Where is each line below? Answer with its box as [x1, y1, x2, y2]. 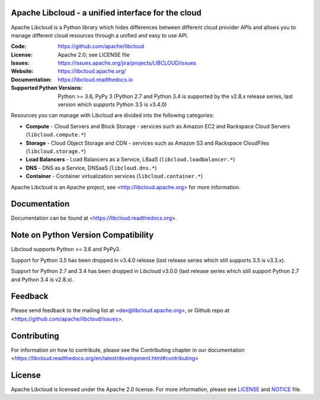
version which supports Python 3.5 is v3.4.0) [57, 101, 167, 108]
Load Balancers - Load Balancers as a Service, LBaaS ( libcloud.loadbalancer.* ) [25, 156, 235, 163]
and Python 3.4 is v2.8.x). [11, 276, 74, 283]
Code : [11, 43, 27, 50]
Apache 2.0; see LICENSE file [57, 51, 130, 58]
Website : [11, 68, 34, 75]
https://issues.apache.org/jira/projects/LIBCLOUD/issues [57, 59, 197, 66]
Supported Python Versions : [11, 84, 83, 91]
